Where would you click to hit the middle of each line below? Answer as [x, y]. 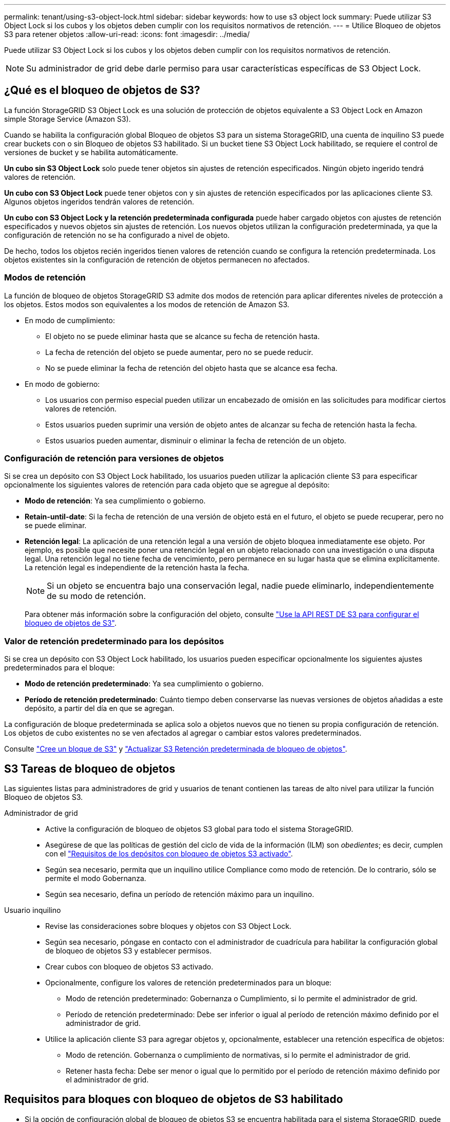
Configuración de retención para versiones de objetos [114, 458]
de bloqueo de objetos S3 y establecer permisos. [128, 950]
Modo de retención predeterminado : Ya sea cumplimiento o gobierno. [144, 684]
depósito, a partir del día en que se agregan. [100, 708]
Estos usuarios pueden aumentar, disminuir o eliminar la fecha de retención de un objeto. [196, 440]
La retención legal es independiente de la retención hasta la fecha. [137, 568]
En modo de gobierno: [62, 384]
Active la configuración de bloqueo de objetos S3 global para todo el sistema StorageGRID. [199, 829]
